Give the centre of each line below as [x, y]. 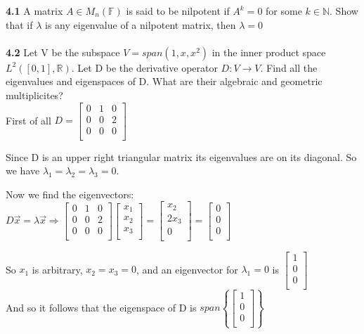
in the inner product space [269, 52]
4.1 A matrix [34, 11]
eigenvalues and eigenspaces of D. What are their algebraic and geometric [164, 81]
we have [23, 171]
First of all [28, 120]
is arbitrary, [57, 269]
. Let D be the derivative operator [144, 67]
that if [19, 24]
